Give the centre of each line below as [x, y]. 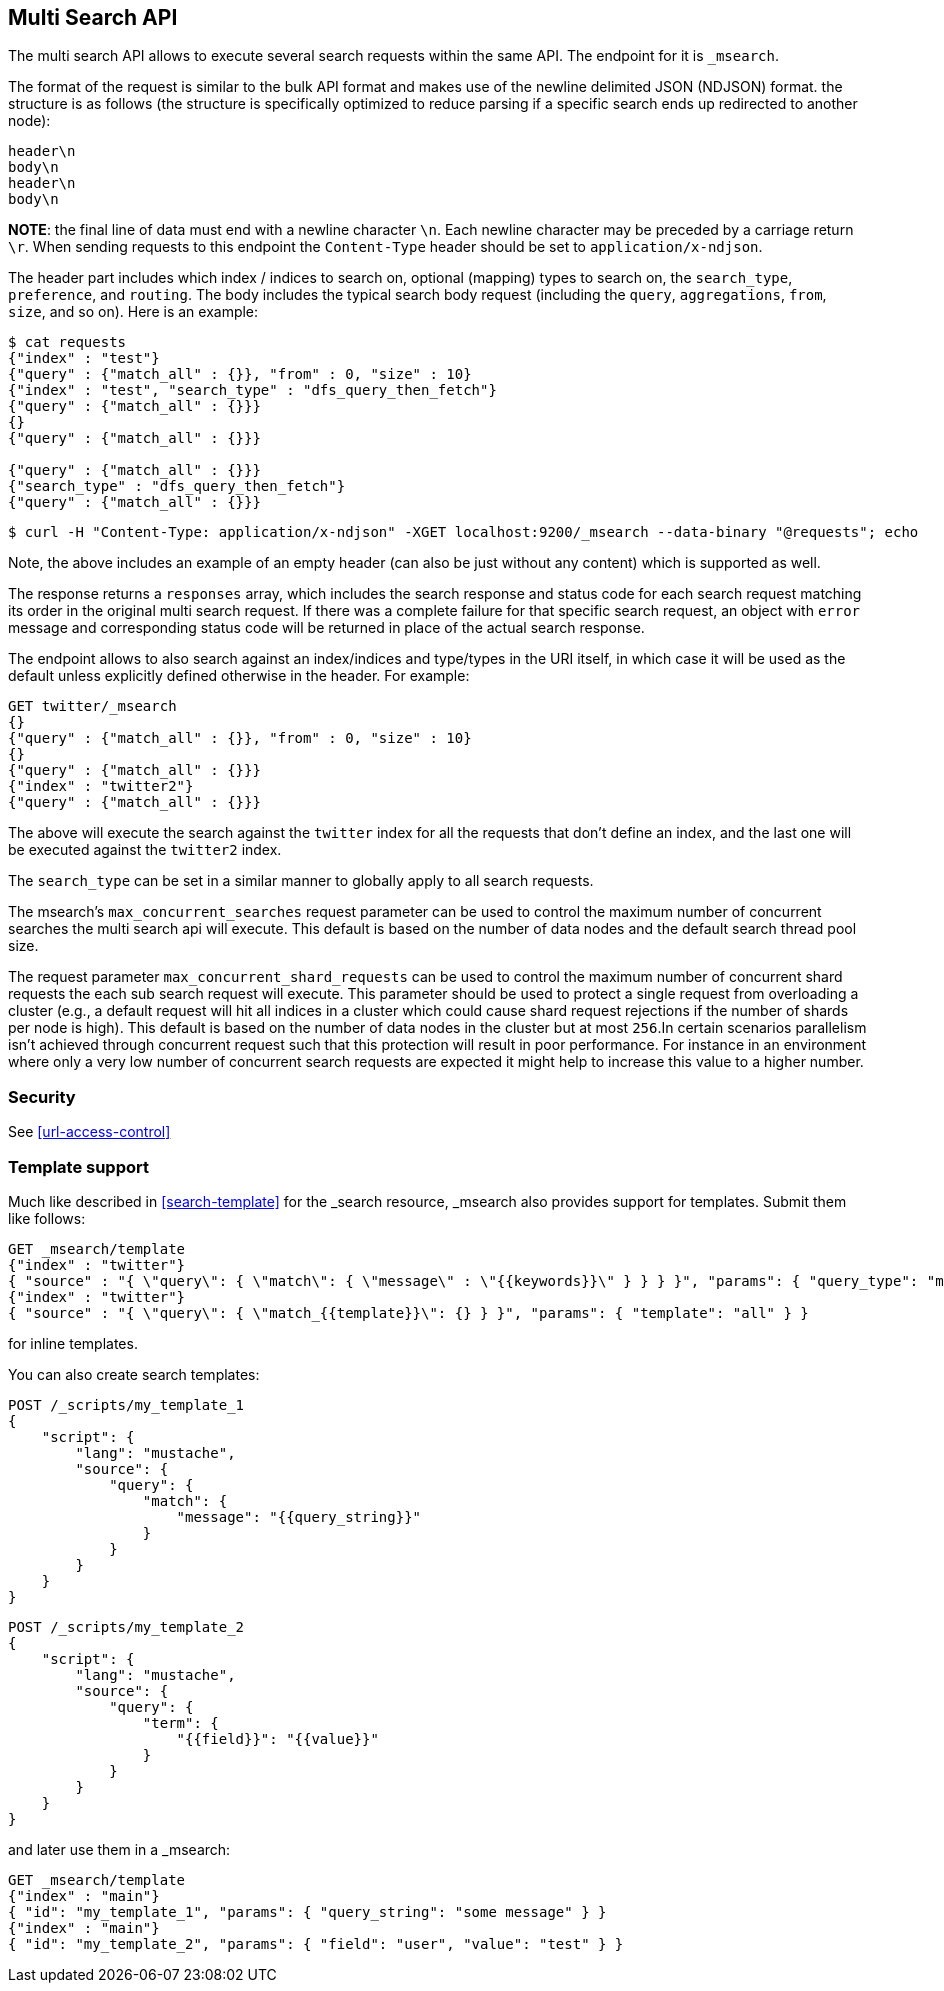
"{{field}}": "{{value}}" [277, 1738]
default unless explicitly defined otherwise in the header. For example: [239, 676]
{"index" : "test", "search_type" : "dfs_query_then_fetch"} [252, 390]
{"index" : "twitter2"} [101, 786]
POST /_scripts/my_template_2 [126, 1626]
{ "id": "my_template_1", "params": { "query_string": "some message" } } [307, 1911]
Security [42, 1096]
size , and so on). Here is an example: [133, 312]
